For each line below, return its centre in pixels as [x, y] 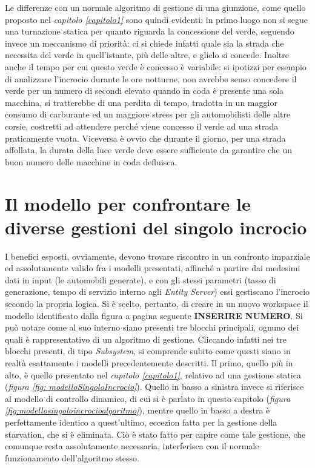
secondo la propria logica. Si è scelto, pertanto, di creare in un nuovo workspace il [157, 303]
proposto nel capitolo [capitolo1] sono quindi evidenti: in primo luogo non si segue [156, 19]
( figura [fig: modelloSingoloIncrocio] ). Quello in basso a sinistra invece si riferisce [154, 387]
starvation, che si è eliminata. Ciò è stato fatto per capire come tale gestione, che [155, 434]
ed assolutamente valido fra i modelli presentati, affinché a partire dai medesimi [153, 268]
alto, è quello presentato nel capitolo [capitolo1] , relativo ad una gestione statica [153, 374]
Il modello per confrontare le [128, 203]
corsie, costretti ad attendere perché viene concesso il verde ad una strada [142, 126]
